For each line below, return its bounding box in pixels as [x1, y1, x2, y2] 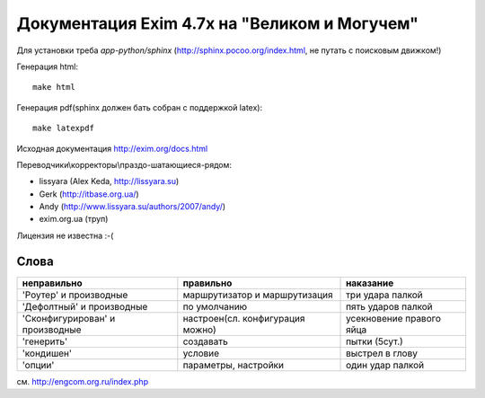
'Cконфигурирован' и [22, 312, 116, 324]
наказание [346, 277, 394, 289]
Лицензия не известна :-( [16, 230, 114, 241]
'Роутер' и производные [22, 288, 128, 301]
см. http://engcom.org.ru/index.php [16, 376, 148, 386]
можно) [182, 323, 217, 336]
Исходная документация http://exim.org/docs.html [16, 143, 208, 154]
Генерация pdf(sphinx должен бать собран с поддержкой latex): [16, 102, 263, 112]
